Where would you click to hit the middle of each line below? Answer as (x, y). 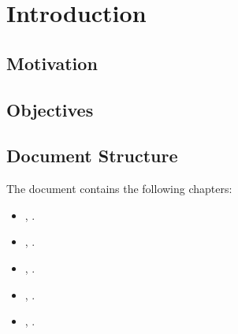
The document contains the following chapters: (119, 189)
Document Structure (92, 156)
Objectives (50, 109)
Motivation (52, 63)
